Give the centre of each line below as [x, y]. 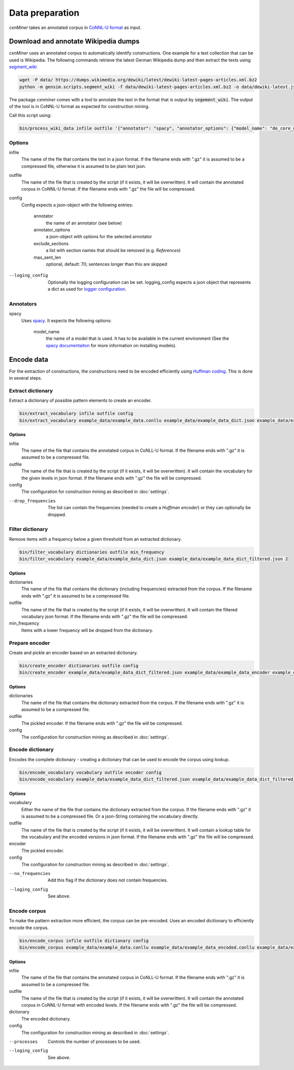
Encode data [29, 359]
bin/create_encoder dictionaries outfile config [79, 666]
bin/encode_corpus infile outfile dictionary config [84, 941]
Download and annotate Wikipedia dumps [74, 41]
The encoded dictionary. [46, 1018]
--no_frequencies [30, 874]
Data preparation [44, 13]
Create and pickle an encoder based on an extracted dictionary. [73, 653]
